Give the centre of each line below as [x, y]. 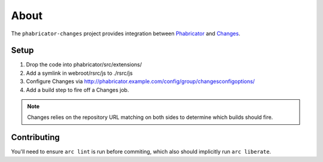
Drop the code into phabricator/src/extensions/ [84, 65]
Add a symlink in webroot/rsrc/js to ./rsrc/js [79, 73]
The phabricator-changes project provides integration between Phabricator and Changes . [126, 33]
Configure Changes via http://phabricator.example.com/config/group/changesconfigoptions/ [141, 81]
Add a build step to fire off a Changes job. [77, 90]
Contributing [35, 137]
